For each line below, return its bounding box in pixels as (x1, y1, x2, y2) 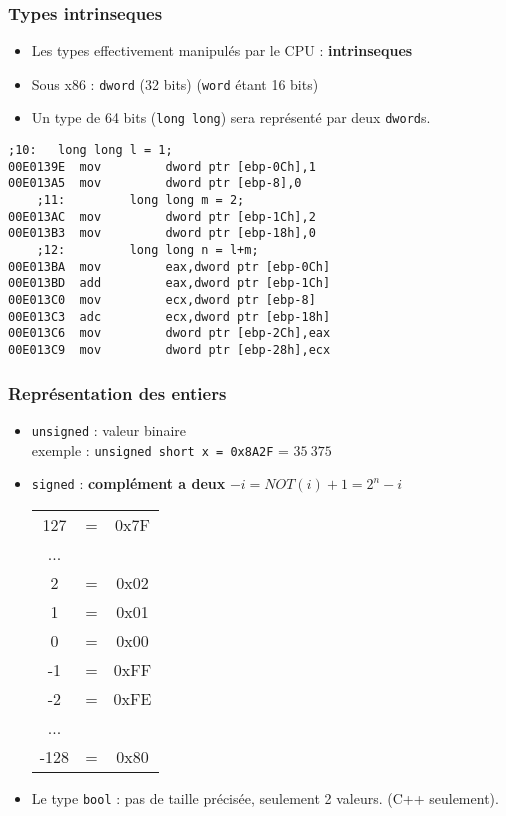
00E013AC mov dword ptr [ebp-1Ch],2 (8, 209, 316, 224)
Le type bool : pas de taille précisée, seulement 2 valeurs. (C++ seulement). (31, 787, 499, 808)
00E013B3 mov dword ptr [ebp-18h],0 (8, 226, 316, 241)
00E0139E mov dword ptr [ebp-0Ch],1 (8, 159, 316, 174)
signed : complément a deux (31, 473, 226, 494)
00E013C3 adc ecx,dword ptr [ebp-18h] (8, 309, 331, 324)
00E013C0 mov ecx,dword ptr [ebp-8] (8, 293, 316, 308)
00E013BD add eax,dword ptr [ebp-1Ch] (8, 276, 331, 291)
